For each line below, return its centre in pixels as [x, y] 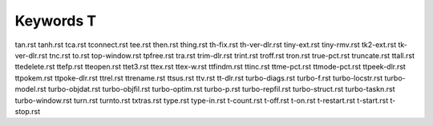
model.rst [31, 89]
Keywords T [56, 21]
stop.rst [28, 111]
